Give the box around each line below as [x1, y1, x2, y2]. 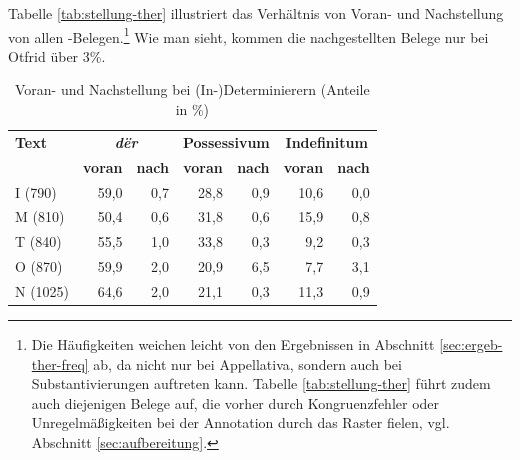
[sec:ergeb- [439, 334, 503, 355]
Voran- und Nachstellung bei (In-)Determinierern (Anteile [14, 79, 370, 100]
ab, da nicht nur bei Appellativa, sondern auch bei [93, 353, 402, 374]
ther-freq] [31, 353, 89, 374]
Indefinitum [285, 131, 368, 152]
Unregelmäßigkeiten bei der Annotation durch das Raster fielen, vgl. [31, 412, 450, 433]
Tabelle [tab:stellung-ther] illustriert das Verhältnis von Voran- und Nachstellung [8, 3, 504, 23]
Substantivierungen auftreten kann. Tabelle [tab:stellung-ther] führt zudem [31, 373, 491, 394]
